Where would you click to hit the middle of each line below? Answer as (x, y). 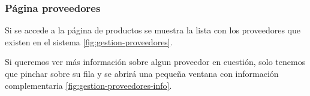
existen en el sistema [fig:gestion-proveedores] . (89, 41)
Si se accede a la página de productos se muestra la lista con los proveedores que (153, 30)
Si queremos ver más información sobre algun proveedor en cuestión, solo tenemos (155, 62)
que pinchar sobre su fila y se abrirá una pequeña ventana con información (142, 73)
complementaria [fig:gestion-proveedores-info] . (88, 85)
